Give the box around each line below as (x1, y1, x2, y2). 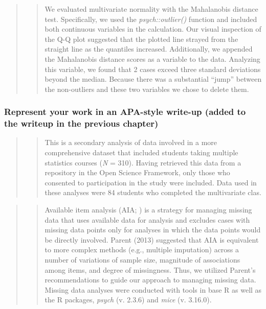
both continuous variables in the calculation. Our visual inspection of (45, 23, 261, 34)
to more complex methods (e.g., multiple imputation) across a (45, 244, 239, 255)
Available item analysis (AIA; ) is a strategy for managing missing (45, 204, 252, 215)
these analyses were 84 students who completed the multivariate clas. (45, 187, 261, 198)
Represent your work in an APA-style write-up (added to (4, 105, 246, 118)
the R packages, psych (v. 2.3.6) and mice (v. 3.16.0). (45, 294, 212, 305)
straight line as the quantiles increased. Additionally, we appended (45, 43, 253, 54)
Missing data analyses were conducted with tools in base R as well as (45, 284, 262, 295)
